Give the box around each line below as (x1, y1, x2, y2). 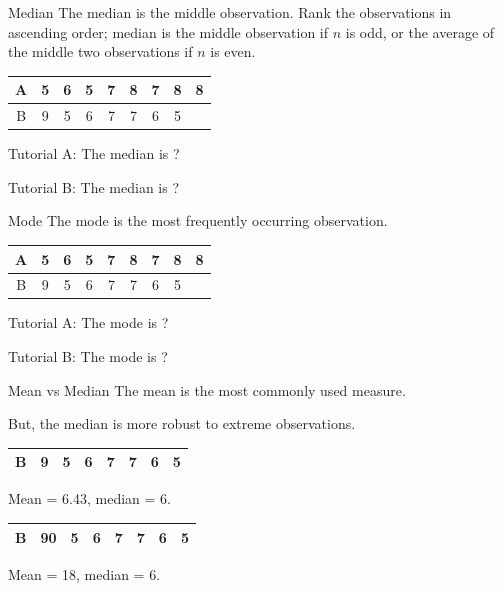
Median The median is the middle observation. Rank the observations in (8, 2, 452, 22)
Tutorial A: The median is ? (8, 143, 180, 164)
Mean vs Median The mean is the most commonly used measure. (8, 379, 406, 400)
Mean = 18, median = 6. (8, 563, 161, 584)
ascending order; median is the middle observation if (8, 21, 329, 42)
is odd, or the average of (345, 21, 495, 42)
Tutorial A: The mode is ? (8, 312, 169, 333)
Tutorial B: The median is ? (8, 176, 180, 197)
